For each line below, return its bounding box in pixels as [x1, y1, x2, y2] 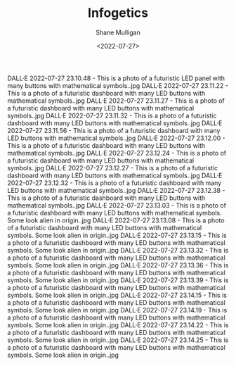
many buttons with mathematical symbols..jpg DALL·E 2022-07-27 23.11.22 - [7, 81, 228, 89]
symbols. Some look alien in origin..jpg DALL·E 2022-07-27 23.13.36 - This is [7, 260, 229, 269]
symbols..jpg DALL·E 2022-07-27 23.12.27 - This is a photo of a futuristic [7, 163, 218, 172]
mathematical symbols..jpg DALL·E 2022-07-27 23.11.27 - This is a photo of [7, 96, 225, 105]
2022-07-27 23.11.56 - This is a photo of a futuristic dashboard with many [7, 126, 221, 134]
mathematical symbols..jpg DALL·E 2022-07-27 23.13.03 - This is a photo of [7, 201, 227, 209]
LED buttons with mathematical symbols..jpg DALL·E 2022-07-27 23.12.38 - [7, 186, 225, 194]
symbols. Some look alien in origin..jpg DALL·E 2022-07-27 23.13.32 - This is [7, 246, 229, 254]
